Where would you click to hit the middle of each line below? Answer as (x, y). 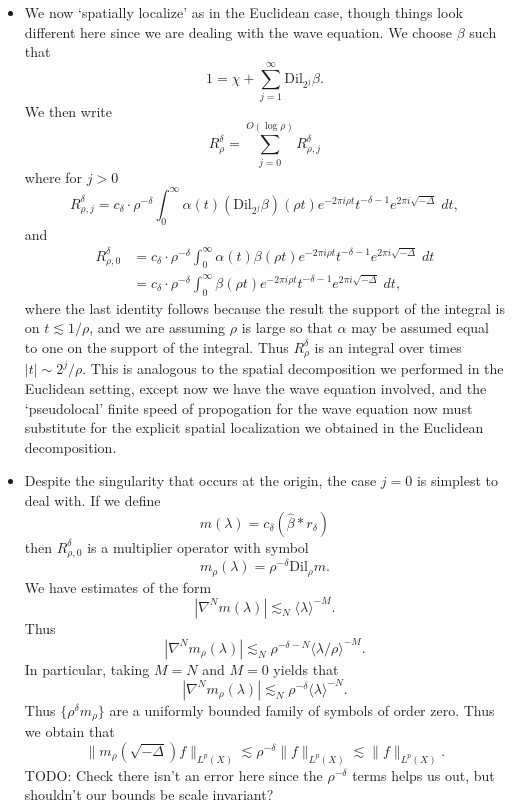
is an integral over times (388, 346)
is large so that (287, 327)
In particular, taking (87, 668)
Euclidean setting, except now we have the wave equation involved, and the (255, 388)
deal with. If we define (92, 499)
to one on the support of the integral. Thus (156, 346)
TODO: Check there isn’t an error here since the (173, 774)
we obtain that (69, 731)
